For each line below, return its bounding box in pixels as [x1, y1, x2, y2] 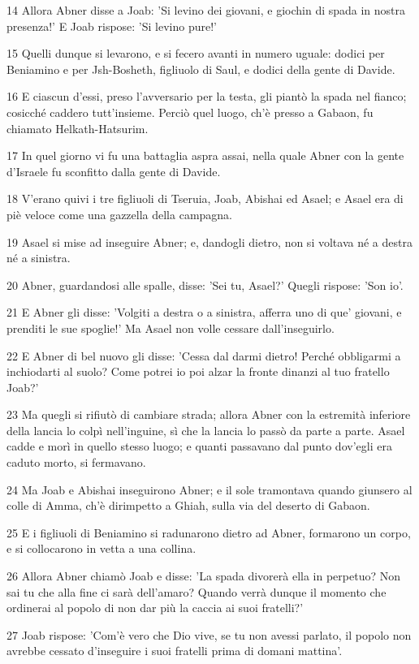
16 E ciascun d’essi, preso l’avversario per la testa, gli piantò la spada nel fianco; [6, 88, 407, 105]
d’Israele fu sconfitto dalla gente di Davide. [6, 162, 221, 179]
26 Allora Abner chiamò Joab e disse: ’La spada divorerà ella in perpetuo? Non [6, 567, 400, 584]
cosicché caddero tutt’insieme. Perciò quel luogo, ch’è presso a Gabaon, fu [6, 103, 374, 120]
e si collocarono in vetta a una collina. [6, 540, 197, 557]
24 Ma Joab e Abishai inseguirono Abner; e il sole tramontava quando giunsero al [6, 481, 413, 498]
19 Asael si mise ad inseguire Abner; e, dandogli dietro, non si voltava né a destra [6, 233, 413, 250]
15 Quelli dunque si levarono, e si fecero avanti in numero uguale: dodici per [6, 45, 385, 62]
